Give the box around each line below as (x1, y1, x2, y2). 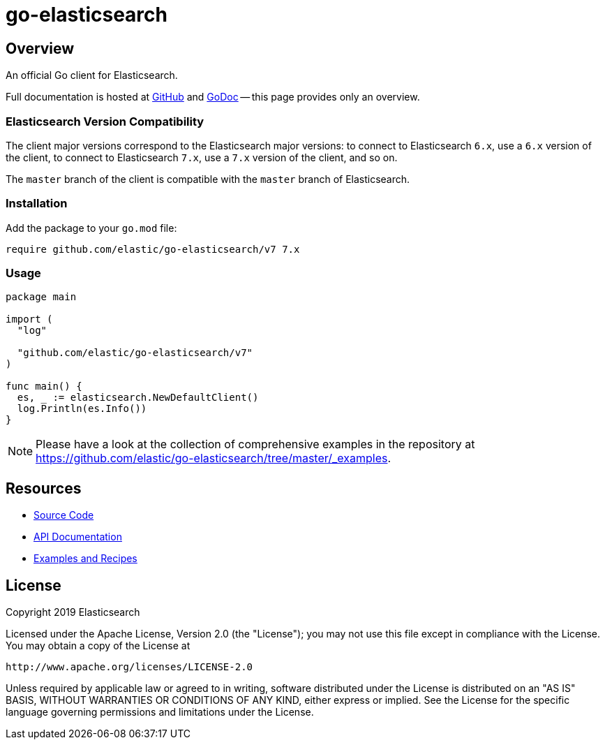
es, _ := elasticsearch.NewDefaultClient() (17, 392, 259, 404)
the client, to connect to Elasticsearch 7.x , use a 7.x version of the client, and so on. (6, 151, 398, 163)
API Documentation (33, 531, 122, 543)
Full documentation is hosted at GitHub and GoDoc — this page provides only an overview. (6, 91, 420, 103)
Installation (6, 196, 68, 211)
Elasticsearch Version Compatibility (6, 114, 204, 128)
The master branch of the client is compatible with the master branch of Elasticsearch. (6, 172, 410, 185)
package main (6, 291, 77, 303)
